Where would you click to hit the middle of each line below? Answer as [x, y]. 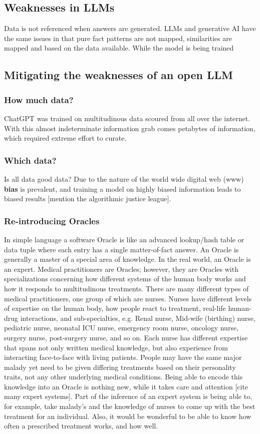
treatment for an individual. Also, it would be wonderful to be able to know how [128, 416]
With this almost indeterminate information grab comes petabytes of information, [130, 128]
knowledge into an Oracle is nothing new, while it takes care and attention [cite [126, 386]
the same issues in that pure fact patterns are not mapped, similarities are [118, 38]
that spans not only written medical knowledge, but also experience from [116, 347]
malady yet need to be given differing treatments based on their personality [120, 367]
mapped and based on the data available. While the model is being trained [119, 48]
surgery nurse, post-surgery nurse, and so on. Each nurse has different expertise [126, 337]
